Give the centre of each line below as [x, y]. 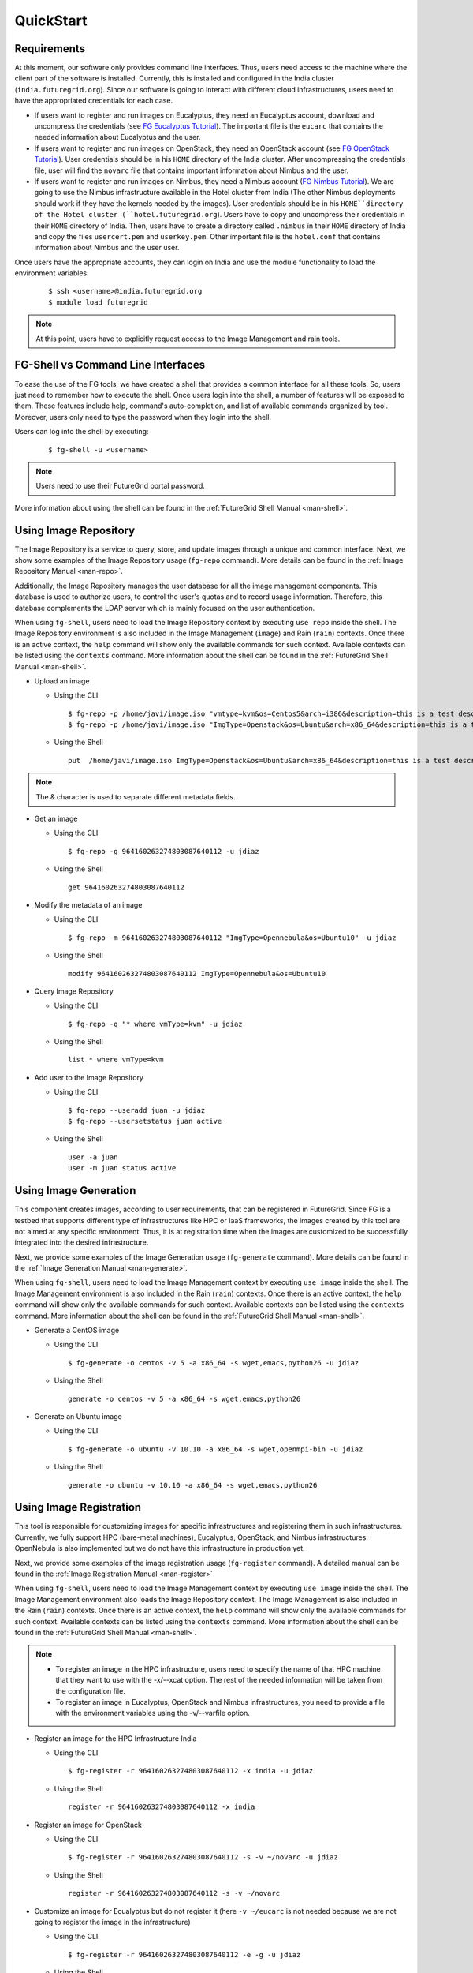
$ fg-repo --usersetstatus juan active [145, 1121]
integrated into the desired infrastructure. [82, 1242]
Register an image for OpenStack [88, 1825]
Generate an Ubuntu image [78, 1416]
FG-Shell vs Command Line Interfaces [110, 365]
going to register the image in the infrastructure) [112, 1922]
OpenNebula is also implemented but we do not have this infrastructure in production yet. [160, 1548]
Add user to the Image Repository [89, 1077]
